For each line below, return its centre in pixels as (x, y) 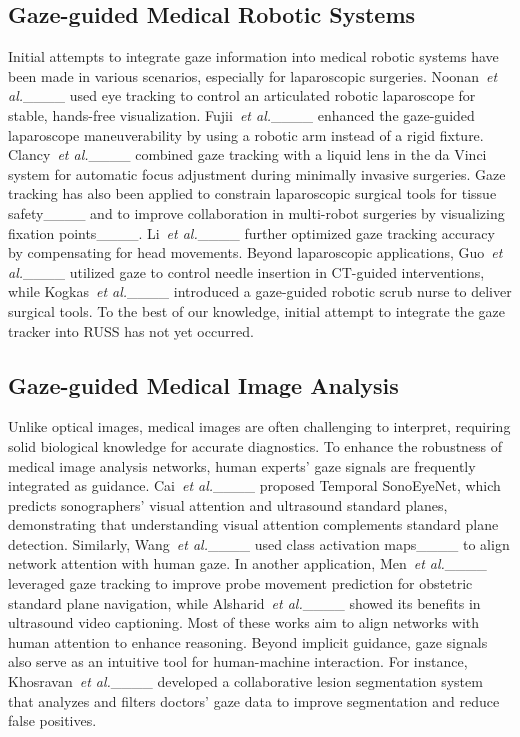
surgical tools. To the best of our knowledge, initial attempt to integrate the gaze (256, 310)
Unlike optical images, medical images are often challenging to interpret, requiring (259, 426)
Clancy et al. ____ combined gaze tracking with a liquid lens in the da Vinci (247, 154)
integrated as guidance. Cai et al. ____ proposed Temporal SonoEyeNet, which (254, 485)
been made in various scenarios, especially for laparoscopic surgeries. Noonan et (253, 75)
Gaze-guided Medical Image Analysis (203, 384)
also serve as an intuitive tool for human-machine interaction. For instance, (238, 661)
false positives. (52, 720)
